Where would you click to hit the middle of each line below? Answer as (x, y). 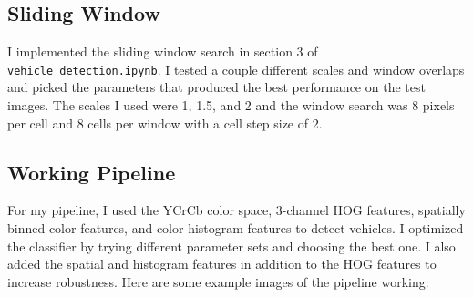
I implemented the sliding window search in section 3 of (163, 51)
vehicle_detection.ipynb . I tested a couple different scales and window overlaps (236, 69)
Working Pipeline (92, 172)
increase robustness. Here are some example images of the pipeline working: (218, 281)
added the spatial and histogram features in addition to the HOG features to (222, 264)
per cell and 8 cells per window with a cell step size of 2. (165, 123)
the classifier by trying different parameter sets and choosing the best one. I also (231, 246)
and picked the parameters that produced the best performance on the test (216, 87)
